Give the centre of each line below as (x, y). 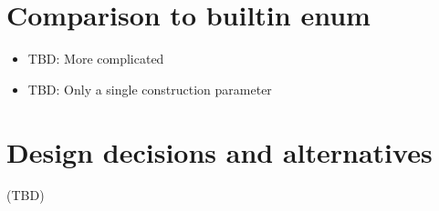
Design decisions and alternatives (219, 151)
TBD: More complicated (96, 59)
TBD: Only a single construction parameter (150, 89)
